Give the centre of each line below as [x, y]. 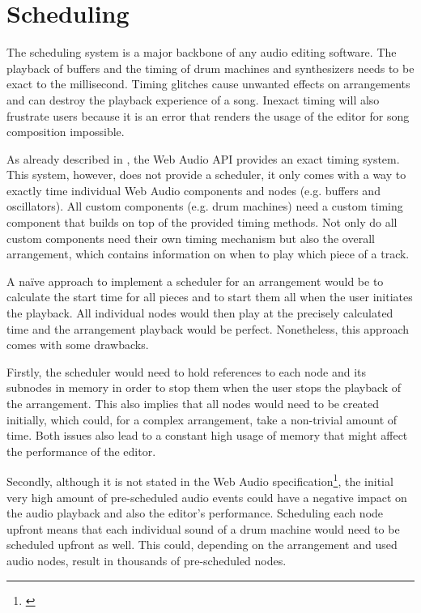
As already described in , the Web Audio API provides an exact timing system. [203, 158]
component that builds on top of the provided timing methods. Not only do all [202, 222]
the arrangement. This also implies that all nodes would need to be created [193, 403]
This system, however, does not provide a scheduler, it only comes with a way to [206, 175]
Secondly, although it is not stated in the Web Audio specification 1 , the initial [200, 480]
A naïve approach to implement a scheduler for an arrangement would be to [195, 281]
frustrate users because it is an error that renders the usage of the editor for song [208, 115]
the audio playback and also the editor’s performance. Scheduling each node [195, 513]
